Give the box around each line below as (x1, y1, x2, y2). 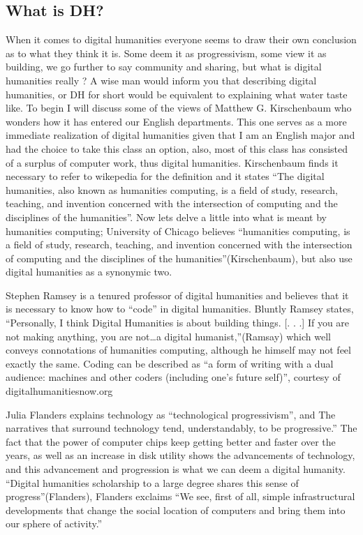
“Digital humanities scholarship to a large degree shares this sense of (6, 475, 299, 490)
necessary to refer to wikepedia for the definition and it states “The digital (6, 169, 325, 183)
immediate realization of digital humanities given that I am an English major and (6, 128, 355, 142)
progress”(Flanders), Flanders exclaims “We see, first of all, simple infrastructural (6, 489, 355, 504)
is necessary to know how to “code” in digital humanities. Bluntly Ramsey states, (6, 301, 354, 316)
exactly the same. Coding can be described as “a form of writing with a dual (6, 356, 334, 370)
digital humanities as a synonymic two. (6, 264, 172, 279)
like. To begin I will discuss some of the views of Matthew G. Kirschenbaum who (6, 100, 352, 115)
